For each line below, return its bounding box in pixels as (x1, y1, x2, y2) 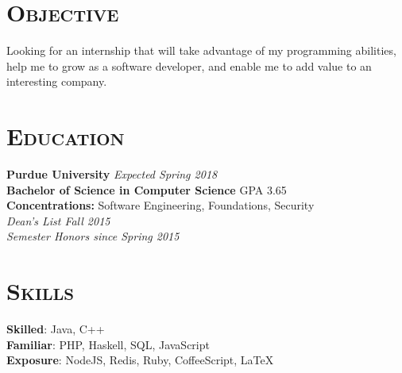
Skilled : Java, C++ (6, 321, 105, 337)
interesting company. (6, 73, 107, 90)
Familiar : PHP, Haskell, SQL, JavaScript (6, 336, 210, 352)
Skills (6, 275, 75, 307)
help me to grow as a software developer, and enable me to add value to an (6, 57, 372, 74)
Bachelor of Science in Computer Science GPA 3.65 (6, 181, 287, 198)
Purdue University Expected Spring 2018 (6, 166, 218, 183)
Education (6, 120, 125, 152)
